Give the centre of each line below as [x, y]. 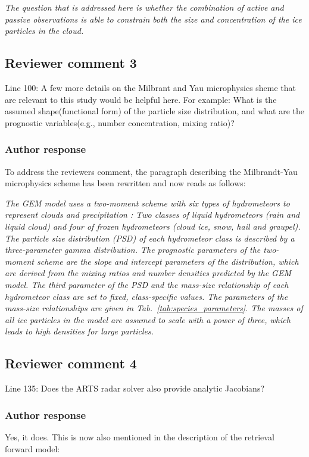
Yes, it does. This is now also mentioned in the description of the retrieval [140, 436]
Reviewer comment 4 [71, 363]
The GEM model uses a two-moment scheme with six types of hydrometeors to [147, 203]
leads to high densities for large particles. [79, 331]
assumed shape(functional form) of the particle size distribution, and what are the [155, 111]
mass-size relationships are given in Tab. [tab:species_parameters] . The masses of [154, 308]
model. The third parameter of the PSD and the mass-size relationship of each [147, 284]
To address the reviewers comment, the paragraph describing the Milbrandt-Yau [151, 171]
